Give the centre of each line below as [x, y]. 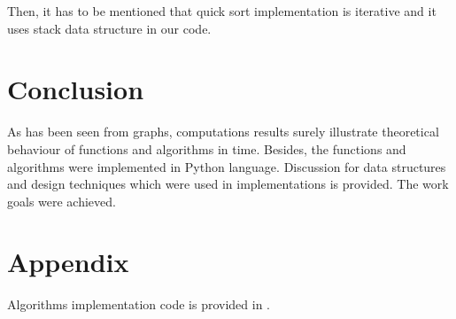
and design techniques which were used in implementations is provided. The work [228, 184]
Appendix [68, 262]
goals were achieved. [62, 201]
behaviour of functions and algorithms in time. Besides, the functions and [207, 148]
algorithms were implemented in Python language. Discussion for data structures [227, 166]
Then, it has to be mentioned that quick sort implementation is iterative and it [222, 11]
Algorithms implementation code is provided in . [139, 304]
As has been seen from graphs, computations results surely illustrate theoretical [223, 132]
